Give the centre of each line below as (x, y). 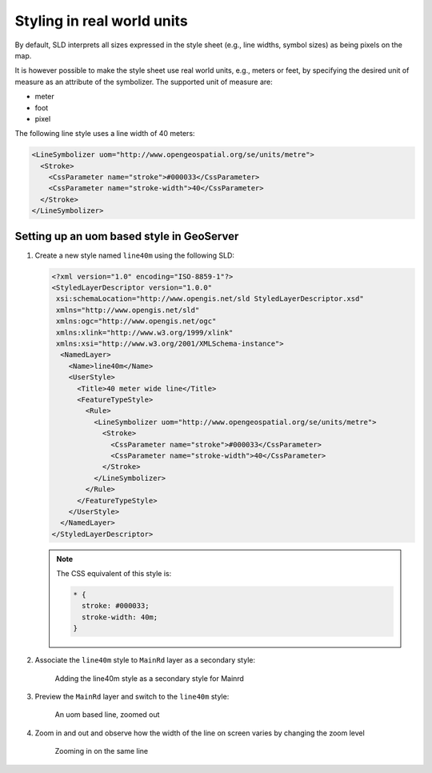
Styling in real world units (101, 21)
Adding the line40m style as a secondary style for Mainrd (149, 678)
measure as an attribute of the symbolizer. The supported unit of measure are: (144, 82)
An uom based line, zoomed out (107, 715)
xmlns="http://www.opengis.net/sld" (128, 310)
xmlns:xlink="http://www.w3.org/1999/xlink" (145, 332)
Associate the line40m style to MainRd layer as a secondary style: (145, 660)
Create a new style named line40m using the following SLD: (135, 255)
